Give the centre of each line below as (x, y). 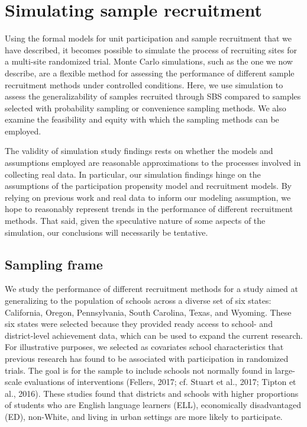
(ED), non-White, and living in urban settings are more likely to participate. (144, 416)
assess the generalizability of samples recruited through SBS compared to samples (153, 96)
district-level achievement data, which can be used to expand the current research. (154, 335)
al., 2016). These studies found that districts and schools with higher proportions (152, 393)
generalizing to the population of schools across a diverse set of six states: (138, 301)
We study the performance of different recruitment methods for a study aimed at (151, 289)
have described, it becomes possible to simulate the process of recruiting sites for (151, 49)
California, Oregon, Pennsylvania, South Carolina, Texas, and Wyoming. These (148, 312)
